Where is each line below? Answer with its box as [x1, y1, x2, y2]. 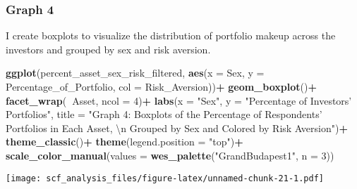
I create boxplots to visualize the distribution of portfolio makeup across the [6, 28, 336, 43]
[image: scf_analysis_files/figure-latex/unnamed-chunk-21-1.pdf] [6, 173, 325, 183]
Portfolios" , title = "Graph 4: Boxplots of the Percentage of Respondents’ [6, 107, 322, 122]
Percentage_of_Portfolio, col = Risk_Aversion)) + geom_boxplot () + [6, 79, 317, 93]
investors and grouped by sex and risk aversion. [6, 41, 211, 56]
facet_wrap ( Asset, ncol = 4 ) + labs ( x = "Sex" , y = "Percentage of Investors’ [6, 93, 352, 107]
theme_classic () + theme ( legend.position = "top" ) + [6, 134, 243, 149]
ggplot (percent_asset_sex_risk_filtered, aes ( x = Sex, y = [6, 65, 265, 80]
